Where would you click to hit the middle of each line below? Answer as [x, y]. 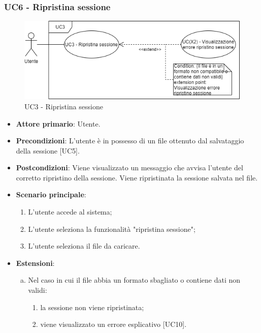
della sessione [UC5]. [48, 150]
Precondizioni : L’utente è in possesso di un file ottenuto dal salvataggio [130, 141]
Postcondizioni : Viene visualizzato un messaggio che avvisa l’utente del [129, 168]
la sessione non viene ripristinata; [92, 307]
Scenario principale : [51, 194]
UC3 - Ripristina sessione [64, 106]
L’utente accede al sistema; [70, 212]
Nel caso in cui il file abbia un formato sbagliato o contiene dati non [134, 280]
